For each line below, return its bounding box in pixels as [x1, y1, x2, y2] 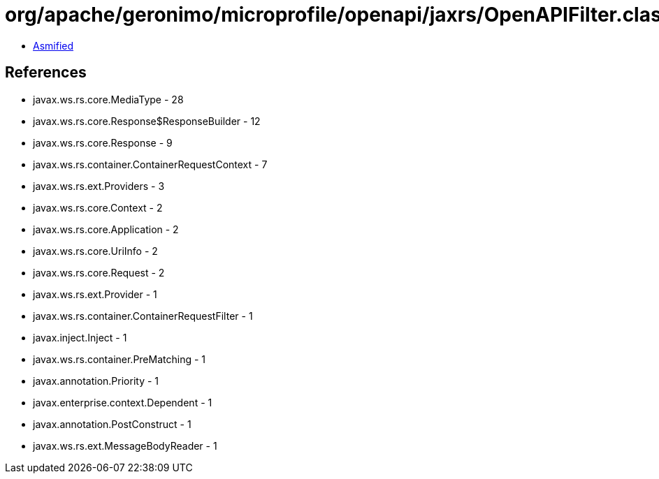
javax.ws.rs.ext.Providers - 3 [33, 179, 165, 192]
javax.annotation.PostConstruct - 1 [33, 418, 191, 430]
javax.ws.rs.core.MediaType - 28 [33, 93, 184, 105]
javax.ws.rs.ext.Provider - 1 [33, 288, 157, 300]
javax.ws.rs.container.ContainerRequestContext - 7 [33, 158, 268, 170]
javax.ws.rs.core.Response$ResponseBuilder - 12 [33, 115, 261, 127]
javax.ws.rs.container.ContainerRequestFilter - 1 [33, 309, 253, 322]
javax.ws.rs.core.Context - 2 [33, 201, 163, 214]
